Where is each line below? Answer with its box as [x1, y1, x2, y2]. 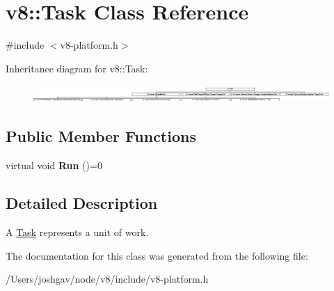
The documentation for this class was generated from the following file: [6, 248, 308, 262]
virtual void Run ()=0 [6, 158, 102, 173]
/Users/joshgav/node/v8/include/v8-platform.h [6, 272, 209, 286]
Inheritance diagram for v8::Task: [6, 61, 148, 75]
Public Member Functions [6, 125, 196, 147]
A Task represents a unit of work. [6, 225, 149, 239]
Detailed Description [6, 192, 158, 214]
